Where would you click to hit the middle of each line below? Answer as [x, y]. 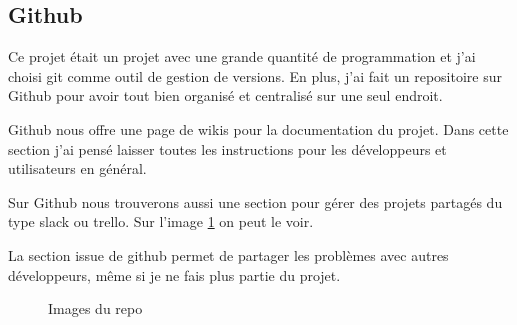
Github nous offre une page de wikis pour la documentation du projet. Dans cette [258, 128]
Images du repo [95, 308]
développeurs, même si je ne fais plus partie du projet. [174, 274]
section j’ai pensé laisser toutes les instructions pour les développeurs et [227, 148]
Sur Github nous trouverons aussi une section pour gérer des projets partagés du [255, 201]
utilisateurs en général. [77, 168]
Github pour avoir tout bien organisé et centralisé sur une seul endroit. [225, 95]
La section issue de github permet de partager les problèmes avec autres [228, 254]
